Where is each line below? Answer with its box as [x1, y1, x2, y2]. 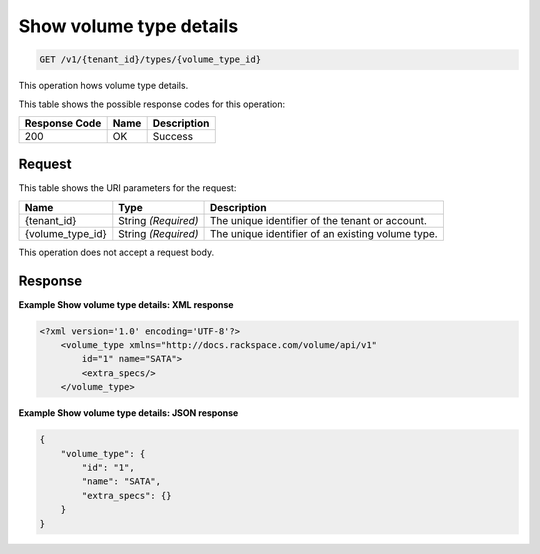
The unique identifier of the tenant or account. [209, 213, 427, 227]
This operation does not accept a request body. [18, 246, 215, 258]
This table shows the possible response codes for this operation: [18, 98, 286, 110]
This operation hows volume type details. [18, 80, 189, 92]
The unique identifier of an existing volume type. [209, 226, 439, 240]
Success [152, 129, 194, 143]
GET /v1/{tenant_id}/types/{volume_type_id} [39, 54, 262, 65]
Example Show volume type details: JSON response [18, 407, 239, 419]
